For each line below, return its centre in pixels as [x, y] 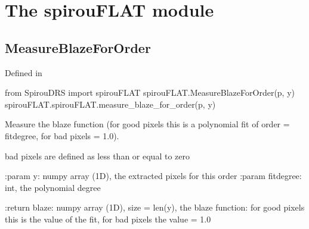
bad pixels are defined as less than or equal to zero [97, 156]
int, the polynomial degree [53, 187]
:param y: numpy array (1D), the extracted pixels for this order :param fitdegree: [153, 176]
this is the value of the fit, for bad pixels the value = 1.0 [108, 219]
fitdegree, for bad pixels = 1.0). [62, 135]
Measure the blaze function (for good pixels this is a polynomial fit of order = [147, 124]
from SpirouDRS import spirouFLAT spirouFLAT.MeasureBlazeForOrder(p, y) [150, 92]
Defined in [24, 72]
